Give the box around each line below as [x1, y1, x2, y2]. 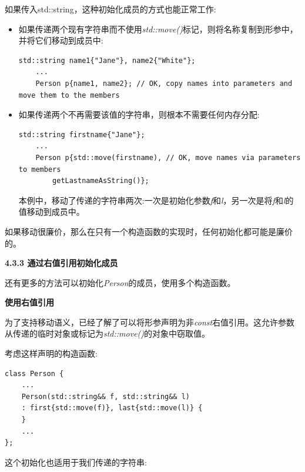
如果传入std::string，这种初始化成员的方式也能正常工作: [5, 3, 216, 15]
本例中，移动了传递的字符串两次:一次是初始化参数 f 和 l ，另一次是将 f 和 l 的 [18, 194, 294, 206]
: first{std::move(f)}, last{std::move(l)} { [21, 404, 203, 413]
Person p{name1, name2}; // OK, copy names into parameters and [35, 79, 293, 88]
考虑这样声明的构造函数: [5, 347, 98, 360]
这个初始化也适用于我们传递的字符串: [5, 456, 147, 468]
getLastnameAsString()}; [52, 177, 149, 185]
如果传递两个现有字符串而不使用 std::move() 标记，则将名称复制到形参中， [18, 22, 298, 35]
